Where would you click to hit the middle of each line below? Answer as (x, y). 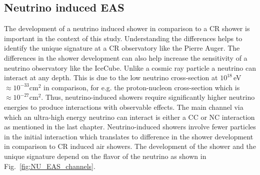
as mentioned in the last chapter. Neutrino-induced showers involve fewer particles (130, 127)
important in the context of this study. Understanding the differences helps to (123, 38)
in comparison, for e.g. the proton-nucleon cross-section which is (142, 87)
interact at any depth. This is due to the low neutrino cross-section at (111, 77)
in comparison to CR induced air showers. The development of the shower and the (130, 146)
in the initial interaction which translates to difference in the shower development (129, 136)
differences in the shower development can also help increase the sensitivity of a (126, 57)
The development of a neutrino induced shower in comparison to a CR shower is (127, 28)
